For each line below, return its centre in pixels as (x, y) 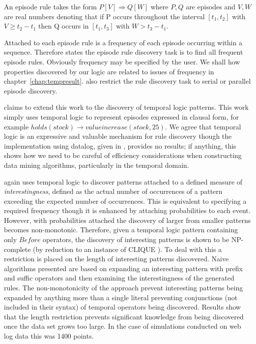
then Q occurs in (64, 26)
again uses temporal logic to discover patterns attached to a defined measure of (123, 181)
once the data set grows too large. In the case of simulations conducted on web (123, 326)
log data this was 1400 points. (49, 336)
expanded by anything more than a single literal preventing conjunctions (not (121, 297)
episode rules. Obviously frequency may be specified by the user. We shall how (122, 61)
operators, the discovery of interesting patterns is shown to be (136, 239)
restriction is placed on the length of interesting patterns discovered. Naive (116, 259)
